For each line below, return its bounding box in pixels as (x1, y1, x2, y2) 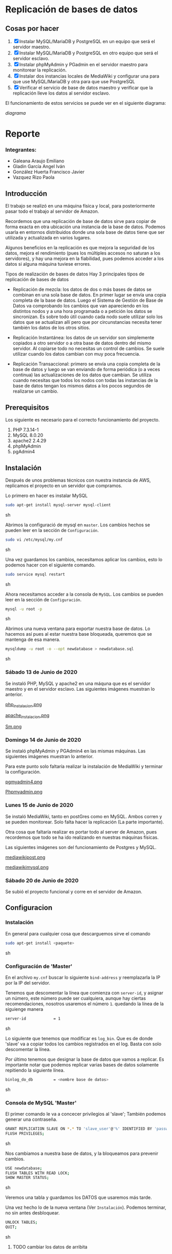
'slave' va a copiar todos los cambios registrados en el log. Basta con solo (5, 1041, 162, 1047)
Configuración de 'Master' (5, 963, 73, 970)
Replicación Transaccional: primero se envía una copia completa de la (12, 361, 160, 367)
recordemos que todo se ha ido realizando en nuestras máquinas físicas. (5, 834, 159, 840)
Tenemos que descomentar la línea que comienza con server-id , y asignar (5, 989, 164, 995)
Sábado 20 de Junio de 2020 (5, 877, 79, 884)
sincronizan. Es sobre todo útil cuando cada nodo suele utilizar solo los (12, 314, 163, 320)
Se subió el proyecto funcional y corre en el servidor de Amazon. (5, 889, 142, 895)
